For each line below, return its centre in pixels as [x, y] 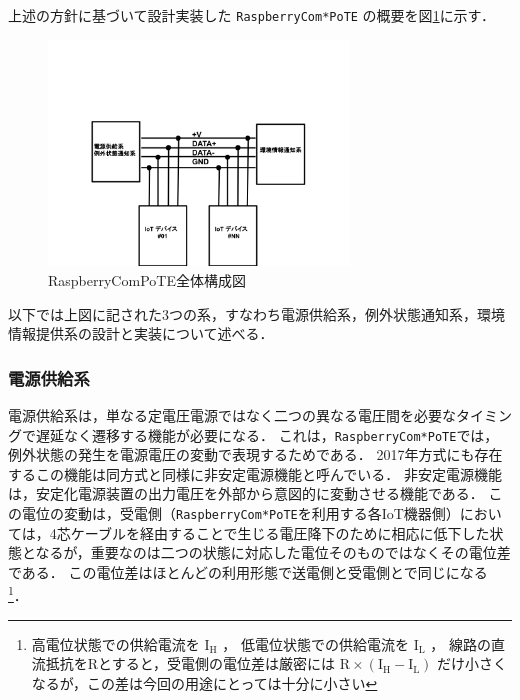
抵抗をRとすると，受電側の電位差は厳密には [190, 663]
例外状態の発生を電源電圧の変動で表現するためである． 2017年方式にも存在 [255, 454]
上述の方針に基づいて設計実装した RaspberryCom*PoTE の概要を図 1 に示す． [252, 15]
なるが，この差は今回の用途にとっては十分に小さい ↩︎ [204, 682]
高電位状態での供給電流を [115, 643]
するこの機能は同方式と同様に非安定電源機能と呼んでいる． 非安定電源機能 [255, 473]
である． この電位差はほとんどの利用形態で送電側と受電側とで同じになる [248, 571]
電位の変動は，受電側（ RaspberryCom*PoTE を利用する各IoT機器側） [240, 513]
